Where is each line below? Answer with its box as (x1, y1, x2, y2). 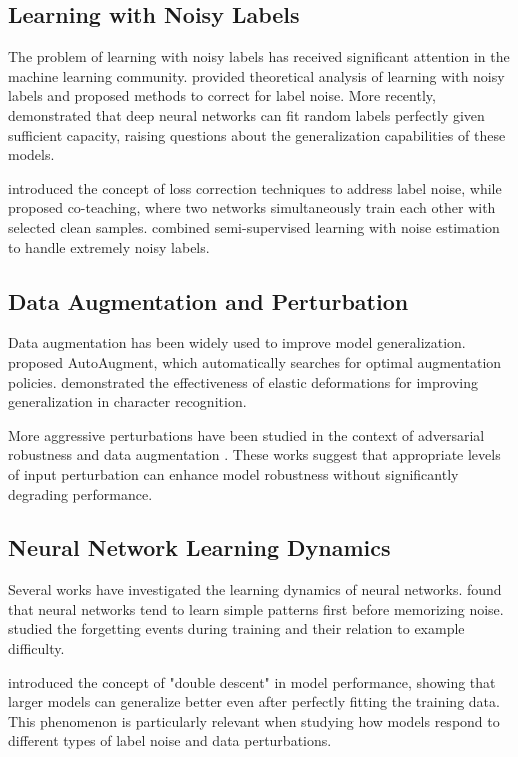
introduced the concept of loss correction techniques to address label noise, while (8, 177, 502, 198)
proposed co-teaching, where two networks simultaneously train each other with (8, 197, 496, 218)
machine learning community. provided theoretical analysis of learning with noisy (8, 65, 505, 86)
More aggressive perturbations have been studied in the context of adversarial (8, 424, 485, 445)
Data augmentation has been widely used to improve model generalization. (8, 332, 466, 353)
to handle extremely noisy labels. (8, 236, 210, 257)
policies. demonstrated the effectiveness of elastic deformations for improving (8, 371, 478, 392)
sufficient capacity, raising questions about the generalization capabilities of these (8, 124, 506, 145)
